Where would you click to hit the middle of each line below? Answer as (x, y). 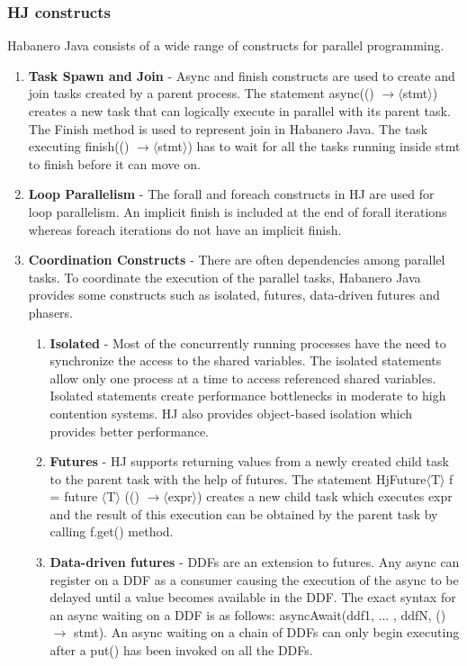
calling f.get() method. (112, 531)
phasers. (50, 312)
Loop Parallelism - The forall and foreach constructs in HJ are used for (231, 194)
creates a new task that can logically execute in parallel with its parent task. (239, 111)
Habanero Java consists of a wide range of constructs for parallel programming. (226, 45)
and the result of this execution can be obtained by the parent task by (244, 513)
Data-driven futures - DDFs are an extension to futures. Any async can (255, 562)
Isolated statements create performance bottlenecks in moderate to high (248, 396)
